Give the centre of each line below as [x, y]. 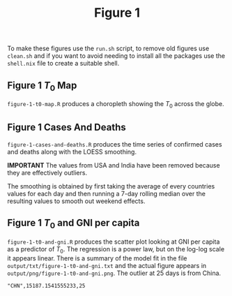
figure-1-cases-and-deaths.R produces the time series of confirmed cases [115, 144]
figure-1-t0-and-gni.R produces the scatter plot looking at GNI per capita [114, 242]
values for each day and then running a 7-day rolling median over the [106, 193]
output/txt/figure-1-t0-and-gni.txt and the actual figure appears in [107, 265]
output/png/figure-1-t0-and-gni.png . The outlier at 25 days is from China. [114, 273]
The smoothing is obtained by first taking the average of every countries [111, 186]
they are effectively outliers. [47, 172]
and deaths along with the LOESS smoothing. [72, 151]
